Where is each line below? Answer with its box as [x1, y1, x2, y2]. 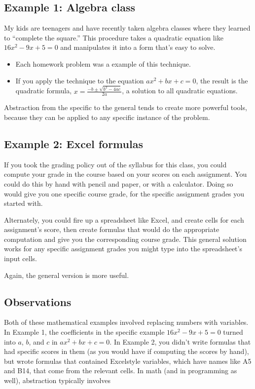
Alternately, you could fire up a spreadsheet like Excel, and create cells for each [4, 214, 244, 225]
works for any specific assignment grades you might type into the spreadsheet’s [4, 243, 242, 254]
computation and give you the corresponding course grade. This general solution [4, 233, 247, 244]
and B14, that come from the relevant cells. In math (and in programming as [4, 365, 237, 376]
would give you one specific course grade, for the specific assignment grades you [4, 188, 245, 198]
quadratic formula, [15, 85, 72, 96]
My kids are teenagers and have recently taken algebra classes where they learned [4, 23, 251, 33]
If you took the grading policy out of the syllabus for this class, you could [4, 159, 227, 169]
